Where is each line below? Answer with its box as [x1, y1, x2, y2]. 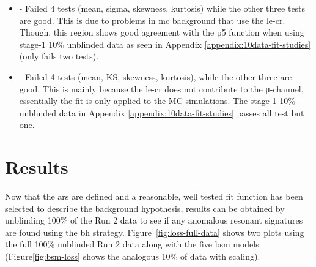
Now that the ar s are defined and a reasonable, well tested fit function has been [5, 190, 303, 203]
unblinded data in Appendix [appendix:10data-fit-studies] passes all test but [19, 106, 304, 119]
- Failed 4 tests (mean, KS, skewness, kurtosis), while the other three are [19, 70, 292, 83]
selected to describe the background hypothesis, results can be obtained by [5, 201, 285, 214]
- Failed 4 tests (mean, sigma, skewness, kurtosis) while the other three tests [19, 2, 306, 14]
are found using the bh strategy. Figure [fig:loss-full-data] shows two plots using [5, 225, 304, 238]
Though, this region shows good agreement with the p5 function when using [19, 26, 304, 39]
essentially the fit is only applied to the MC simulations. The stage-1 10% [19, 94, 295, 107]
